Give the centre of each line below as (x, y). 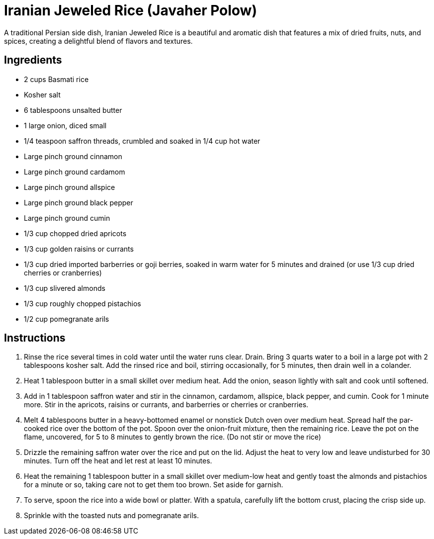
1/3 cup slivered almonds (65, 288)
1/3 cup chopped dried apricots (75, 233)
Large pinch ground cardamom (75, 172)
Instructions (35, 338)
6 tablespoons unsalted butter (73, 110)
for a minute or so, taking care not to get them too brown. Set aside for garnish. (154, 485)
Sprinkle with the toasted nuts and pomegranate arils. (111, 516)
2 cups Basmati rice (56, 79)
